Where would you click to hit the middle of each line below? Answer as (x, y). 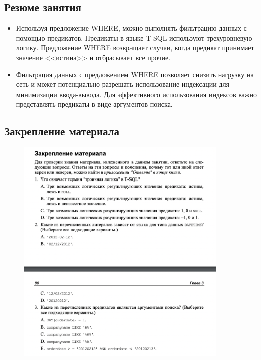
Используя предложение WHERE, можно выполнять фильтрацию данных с (131, 28)
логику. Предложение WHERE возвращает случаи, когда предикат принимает (135, 48)
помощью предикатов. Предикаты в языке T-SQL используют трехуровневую (134, 37)
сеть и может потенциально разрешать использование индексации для (122, 84)
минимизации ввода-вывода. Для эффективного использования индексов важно (136, 94)
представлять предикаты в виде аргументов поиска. (94, 104)
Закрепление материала (62, 131)
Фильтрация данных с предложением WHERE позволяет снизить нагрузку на (135, 74)
